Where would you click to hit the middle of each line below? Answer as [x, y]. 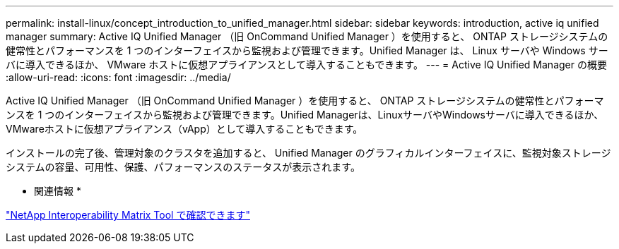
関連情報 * [58, 191]
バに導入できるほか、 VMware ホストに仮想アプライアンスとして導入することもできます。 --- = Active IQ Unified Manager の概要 [306, 65]
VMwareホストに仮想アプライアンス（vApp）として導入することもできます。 [184, 129]
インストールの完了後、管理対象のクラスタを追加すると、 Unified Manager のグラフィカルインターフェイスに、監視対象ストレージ [308, 153]
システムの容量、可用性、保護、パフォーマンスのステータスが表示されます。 [183, 167]
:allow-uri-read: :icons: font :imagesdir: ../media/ [118, 77]
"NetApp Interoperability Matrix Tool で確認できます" [128, 215]
